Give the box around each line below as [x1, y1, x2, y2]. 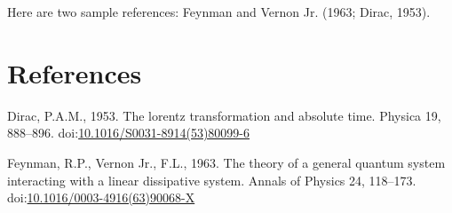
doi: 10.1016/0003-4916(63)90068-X [7, 188, 195, 207]
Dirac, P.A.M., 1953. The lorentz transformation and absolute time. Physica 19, [7, 106, 441, 124]
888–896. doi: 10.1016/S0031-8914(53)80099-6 [7, 123, 250, 142]
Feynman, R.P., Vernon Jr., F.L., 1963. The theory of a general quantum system [7, 153, 446, 171]
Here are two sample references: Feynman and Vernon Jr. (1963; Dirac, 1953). [7, 3, 431, 20]
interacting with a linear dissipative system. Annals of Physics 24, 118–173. [7, 170, 416, 189]
